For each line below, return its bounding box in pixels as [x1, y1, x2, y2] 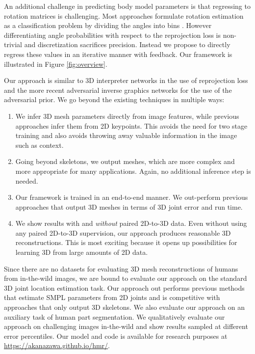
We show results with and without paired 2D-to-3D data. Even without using [15, 218, 247, 228]
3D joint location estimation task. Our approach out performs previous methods [4, 282, 245, 293]
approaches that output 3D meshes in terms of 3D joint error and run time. [15, 201, 243, 212]
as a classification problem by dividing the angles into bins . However [4, 20, 212, 30]
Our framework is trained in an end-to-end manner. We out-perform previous [15, 192, 248, 202]
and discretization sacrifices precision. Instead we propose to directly [24, 39, 230, 50]
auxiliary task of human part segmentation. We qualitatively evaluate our [4, 311, 225, 322]
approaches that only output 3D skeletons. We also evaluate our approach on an [4, 302, 245, 312]
